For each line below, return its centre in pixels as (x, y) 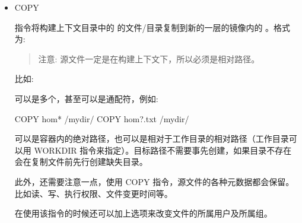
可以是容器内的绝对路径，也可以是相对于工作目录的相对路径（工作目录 (152, 138)
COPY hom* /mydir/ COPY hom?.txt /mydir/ (102, 118)
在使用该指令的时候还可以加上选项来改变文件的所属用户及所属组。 (143, 213)
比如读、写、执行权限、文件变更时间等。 (93, 193)
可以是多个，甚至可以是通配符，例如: (86, 98)
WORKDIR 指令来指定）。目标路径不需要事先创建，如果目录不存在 (163, 150)
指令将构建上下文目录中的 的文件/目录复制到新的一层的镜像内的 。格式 (152, 27)
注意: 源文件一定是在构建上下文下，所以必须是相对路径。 (149, 58)
